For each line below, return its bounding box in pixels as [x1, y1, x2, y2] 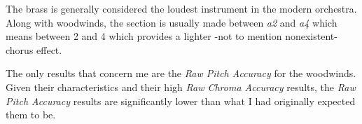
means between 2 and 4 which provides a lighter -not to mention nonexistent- [6, 29, 337, 43]
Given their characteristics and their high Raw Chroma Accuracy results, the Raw [6, 79, 356, 94]
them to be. [6, 107, 56, 122]
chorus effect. [6, 42, 62, 57]
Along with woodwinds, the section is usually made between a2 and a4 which [6, 15, 337, 29]
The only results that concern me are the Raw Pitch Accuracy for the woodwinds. [6, 66, 356, 81]
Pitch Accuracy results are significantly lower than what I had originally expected [6, 93, 356, 108]
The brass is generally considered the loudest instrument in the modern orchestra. [6, 1, 357, 15]
